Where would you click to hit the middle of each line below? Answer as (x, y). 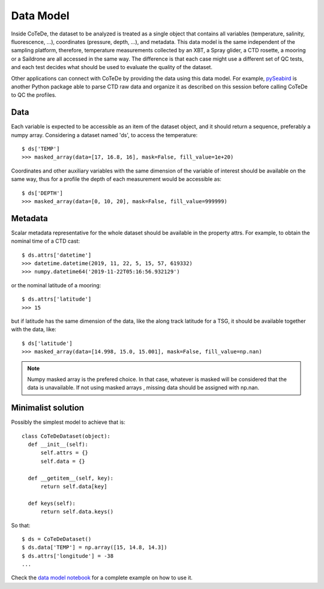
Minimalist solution (47, 408)
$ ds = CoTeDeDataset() (57, 539)
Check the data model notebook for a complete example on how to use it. (102, 578)
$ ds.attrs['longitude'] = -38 (68, 556)
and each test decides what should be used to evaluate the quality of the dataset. (112, 67)
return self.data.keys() (77, 512)
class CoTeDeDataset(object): (66, 436)
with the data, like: (34, 329)
